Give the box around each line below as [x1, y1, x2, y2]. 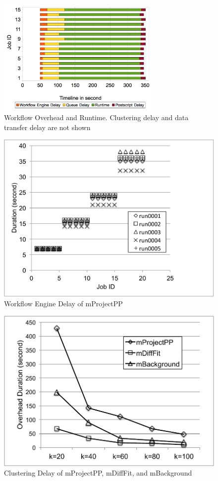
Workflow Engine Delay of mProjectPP [4, 298, 123, 309]
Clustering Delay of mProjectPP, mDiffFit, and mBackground [4, 468, 192, 478]
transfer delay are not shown [4, 122, 91, 132]
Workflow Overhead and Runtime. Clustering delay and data [4, 112, 189, 123]
